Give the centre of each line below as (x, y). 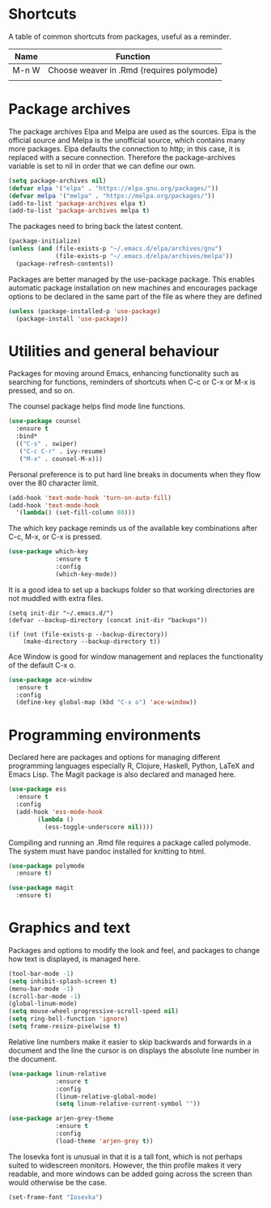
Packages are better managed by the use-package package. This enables (131, 279)
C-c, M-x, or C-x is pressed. (55, 537)
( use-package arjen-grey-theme (61, 1119)
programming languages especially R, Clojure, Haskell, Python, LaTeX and (131, 766)
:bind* (27, 437)
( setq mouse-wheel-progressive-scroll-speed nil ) (94, 1011)
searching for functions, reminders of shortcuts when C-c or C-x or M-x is (132, 382)
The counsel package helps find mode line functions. (97, 406)
